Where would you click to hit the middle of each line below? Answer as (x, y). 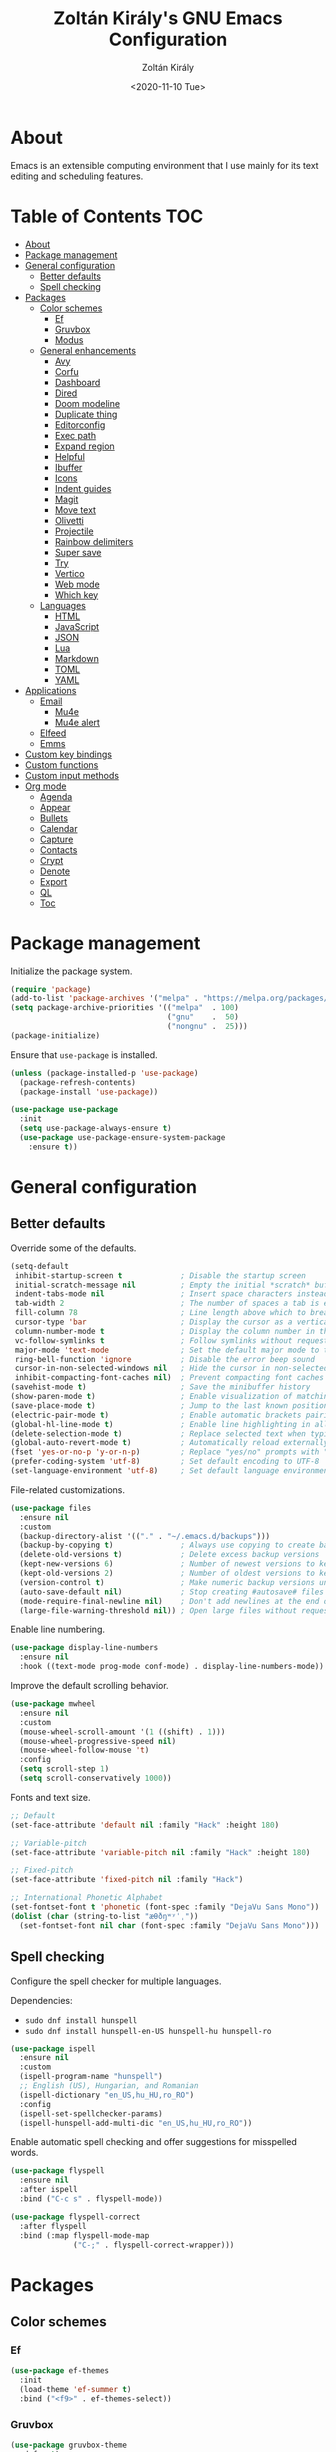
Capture (56, 839)
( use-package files (51, 1508)
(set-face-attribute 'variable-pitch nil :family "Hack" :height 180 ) (160, 1852)
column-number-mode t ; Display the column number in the (173, 1331)
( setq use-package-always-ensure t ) (95, 1128)
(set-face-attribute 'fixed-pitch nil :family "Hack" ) (127, 1880)
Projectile (74, 531)
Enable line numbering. (57, 1629)
